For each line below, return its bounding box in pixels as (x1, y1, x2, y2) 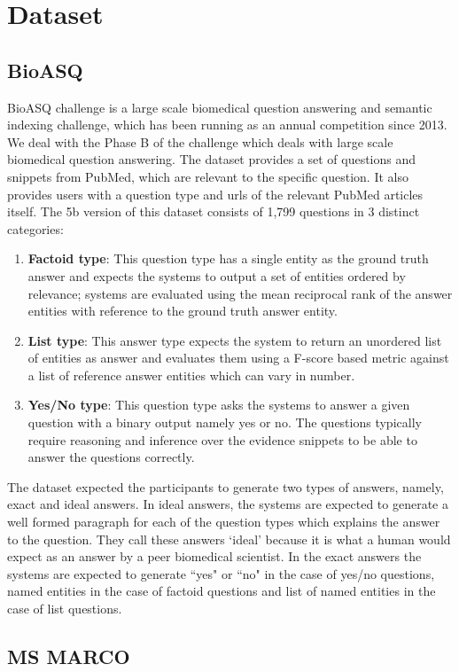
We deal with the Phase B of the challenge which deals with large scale (7, 132, 393, 151)
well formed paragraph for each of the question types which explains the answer (7, 512, 440, 531)
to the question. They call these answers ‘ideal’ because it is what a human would (7, 529, 451, 548)
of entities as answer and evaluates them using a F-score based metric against (27, 348, 449, 367)
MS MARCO (7, 643, 130, 669)
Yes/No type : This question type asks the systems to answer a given (27, 395, 410, 414)
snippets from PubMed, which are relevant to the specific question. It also (7, 167, 408, 185)
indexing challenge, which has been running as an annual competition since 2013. (7, 115, 447, 134)
